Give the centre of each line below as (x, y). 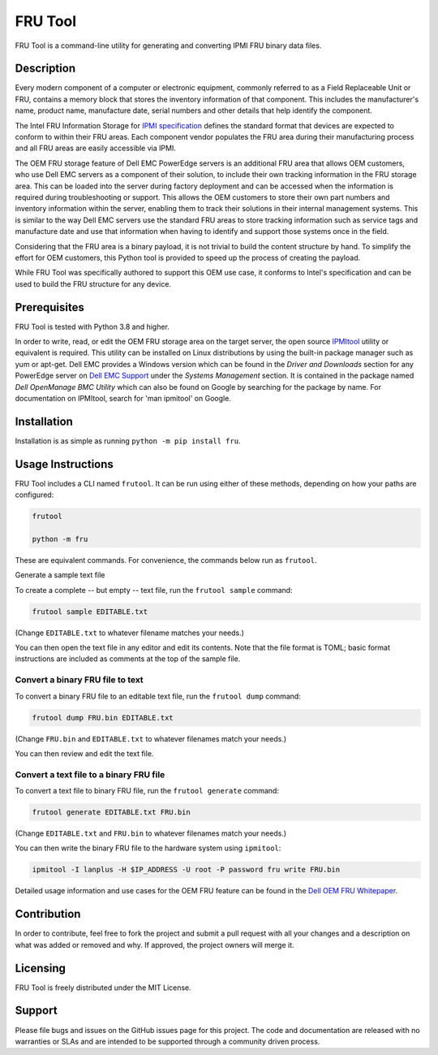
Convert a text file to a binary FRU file (90, 774)
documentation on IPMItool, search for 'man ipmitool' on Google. (123, 398)
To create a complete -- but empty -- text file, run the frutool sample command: (154, 590)
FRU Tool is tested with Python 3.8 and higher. (92, 326)
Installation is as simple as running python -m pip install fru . (128, 441)
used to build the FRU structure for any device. (93, 283)
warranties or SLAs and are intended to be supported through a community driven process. (167, 1041)
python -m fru (60, 539)
